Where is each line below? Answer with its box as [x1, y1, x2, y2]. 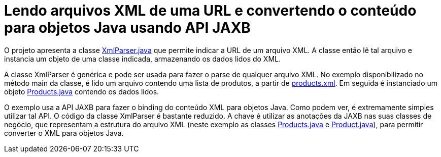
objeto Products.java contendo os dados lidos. [4, 87, 159, 96]
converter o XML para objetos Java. [4, 128, 124, 137]
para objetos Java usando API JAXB [4, 19, 251, 36]
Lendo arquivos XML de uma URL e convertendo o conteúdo [4, 2, 417, 19]
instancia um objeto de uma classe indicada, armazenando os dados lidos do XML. [4, 54, 281, 63]
